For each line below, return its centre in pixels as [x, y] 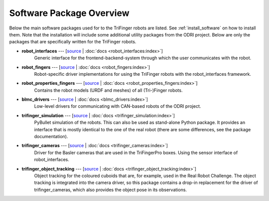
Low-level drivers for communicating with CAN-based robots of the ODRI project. [118, 106]
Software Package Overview [69, 13]
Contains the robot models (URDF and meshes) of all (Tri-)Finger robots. [108, 90]
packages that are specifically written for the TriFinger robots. [73, 42]
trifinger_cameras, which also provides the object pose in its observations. [110, 190]
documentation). [51, 137]
